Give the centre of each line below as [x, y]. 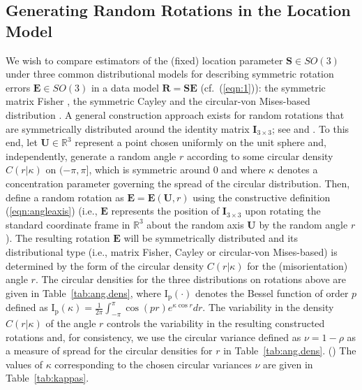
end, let [22, 142]
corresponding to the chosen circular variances [153, 364]
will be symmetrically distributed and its [211, 238]
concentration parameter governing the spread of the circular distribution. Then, [178, 183]
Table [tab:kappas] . [47, 378]
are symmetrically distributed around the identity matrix [128, 128]
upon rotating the [283, 211]
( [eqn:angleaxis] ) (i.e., [52, 211]
